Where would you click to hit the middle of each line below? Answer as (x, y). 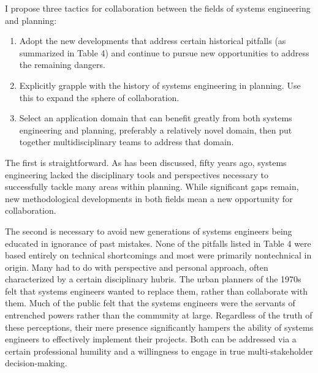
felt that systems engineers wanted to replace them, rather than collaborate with (156, 291)
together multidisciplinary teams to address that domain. (127, 142)
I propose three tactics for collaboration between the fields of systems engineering (158, 8)
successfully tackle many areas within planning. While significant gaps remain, (152, 186)
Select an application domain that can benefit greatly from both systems (156, 118)
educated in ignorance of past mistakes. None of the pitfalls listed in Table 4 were (158, 243)
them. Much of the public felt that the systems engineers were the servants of (150, 303)
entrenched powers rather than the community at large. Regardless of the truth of (159, 315)
